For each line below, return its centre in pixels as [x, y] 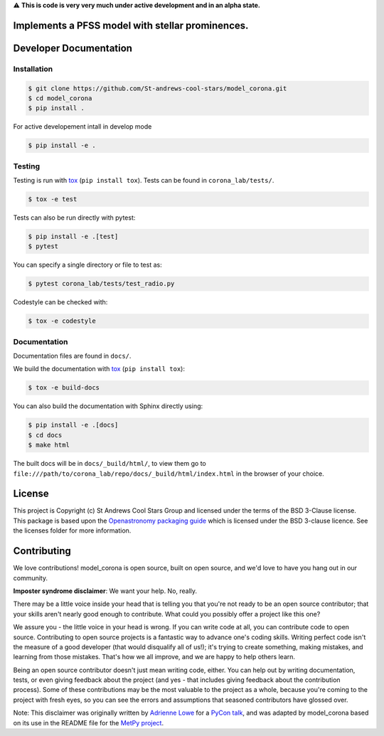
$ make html [49, 445]
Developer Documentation [73, 48]
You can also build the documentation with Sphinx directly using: [108, 406]
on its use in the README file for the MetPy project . [88, 722]
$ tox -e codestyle [62, 321]
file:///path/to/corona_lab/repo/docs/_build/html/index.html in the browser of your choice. [169, 474]
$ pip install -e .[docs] [73, 425]
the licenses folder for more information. [72, 530]
